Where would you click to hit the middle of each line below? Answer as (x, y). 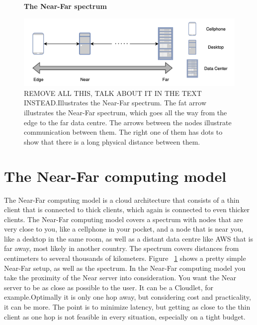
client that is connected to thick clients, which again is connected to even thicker (127, 209)
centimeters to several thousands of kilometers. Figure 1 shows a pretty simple (125, 258)
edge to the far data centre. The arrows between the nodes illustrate (128, 122)
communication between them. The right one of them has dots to (123, 132)
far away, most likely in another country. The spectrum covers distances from (122, 248)
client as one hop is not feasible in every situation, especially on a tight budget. (125, 316)
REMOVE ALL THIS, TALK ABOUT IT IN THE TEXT (113, 93)
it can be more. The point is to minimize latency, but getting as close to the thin (127, 307)
